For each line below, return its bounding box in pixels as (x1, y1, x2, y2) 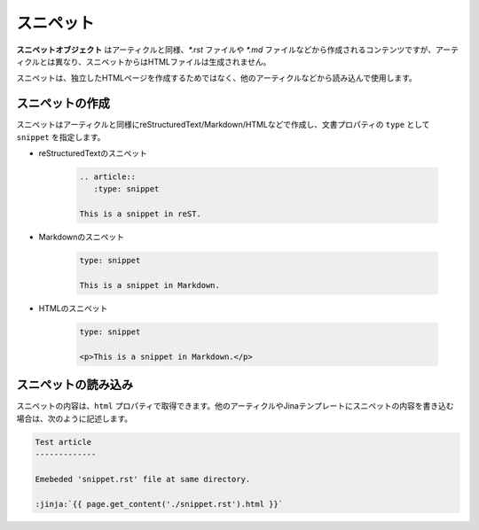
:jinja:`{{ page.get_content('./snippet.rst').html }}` (35, 499, 284, 509)
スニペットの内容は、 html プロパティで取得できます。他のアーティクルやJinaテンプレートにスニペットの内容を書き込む (16, 401, 454, 411)
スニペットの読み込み (16, 378, 133, 393)
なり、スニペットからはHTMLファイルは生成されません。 (62, 56, 271, 66)
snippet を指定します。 (16, 131, 106, 142)
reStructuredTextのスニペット (38, 148, 148, 159)
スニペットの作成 (16, 96, 110, 111)
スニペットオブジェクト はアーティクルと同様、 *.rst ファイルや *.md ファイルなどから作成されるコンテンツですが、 (16, 44, 436, 55)
